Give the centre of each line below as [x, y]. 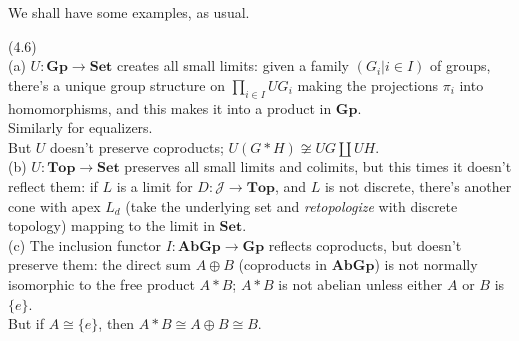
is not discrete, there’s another [418, 185]
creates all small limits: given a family [232, 65]
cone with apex [54, 205]
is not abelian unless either [360, 283]
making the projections [367, 84]
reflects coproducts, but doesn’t [365, 244]
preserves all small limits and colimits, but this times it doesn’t [318, 166]
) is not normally [426, 264]
